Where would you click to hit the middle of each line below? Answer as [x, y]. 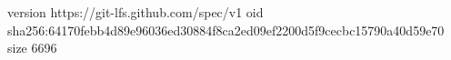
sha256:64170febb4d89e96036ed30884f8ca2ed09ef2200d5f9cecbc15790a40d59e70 [226, 30]
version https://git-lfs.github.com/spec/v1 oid [135, 12]
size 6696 [32, 48]
